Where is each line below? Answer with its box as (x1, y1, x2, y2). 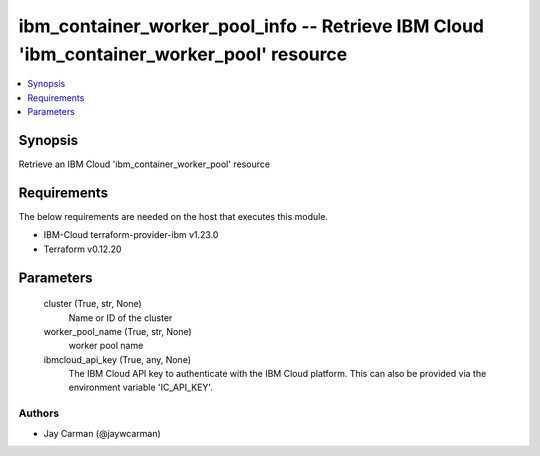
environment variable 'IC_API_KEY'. (68, 381, 214, 394)
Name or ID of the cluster (68, 311, 173, 324)
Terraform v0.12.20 (43, 243, 122, 255)
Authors (18, 406, 60, 420)
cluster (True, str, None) (43, 298, 142, 310)
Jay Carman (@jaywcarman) (43, 427, 162, 439)
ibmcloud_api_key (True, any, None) (43, 353, 192, 365)
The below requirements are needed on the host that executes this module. (18, 210, 329, 222)
